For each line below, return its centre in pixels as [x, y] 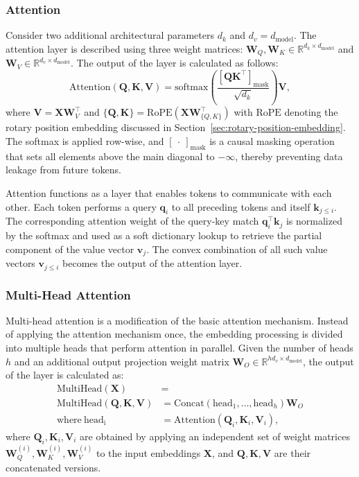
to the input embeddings [148, 452]
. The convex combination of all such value [237, 249]
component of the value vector [70, 249]
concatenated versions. [53, 467]
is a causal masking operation [272, 140]
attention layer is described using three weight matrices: [124, 48]
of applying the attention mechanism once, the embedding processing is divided [174, 334]
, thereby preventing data [289, 156]
